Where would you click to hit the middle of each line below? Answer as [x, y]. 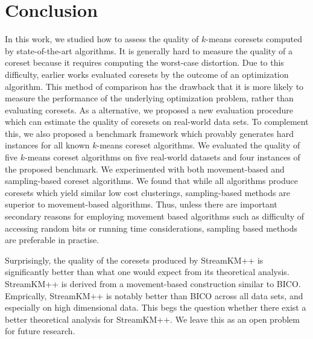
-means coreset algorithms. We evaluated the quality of [198, 145]
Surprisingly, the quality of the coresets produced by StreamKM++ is [134, 260]
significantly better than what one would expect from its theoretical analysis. [147, 272]
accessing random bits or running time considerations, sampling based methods [151, 228]
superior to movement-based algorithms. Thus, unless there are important [141, 204]
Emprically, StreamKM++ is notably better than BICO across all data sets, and [154, 295]
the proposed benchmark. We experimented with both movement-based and [145, 169]
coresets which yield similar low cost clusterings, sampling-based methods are [147, 192]
